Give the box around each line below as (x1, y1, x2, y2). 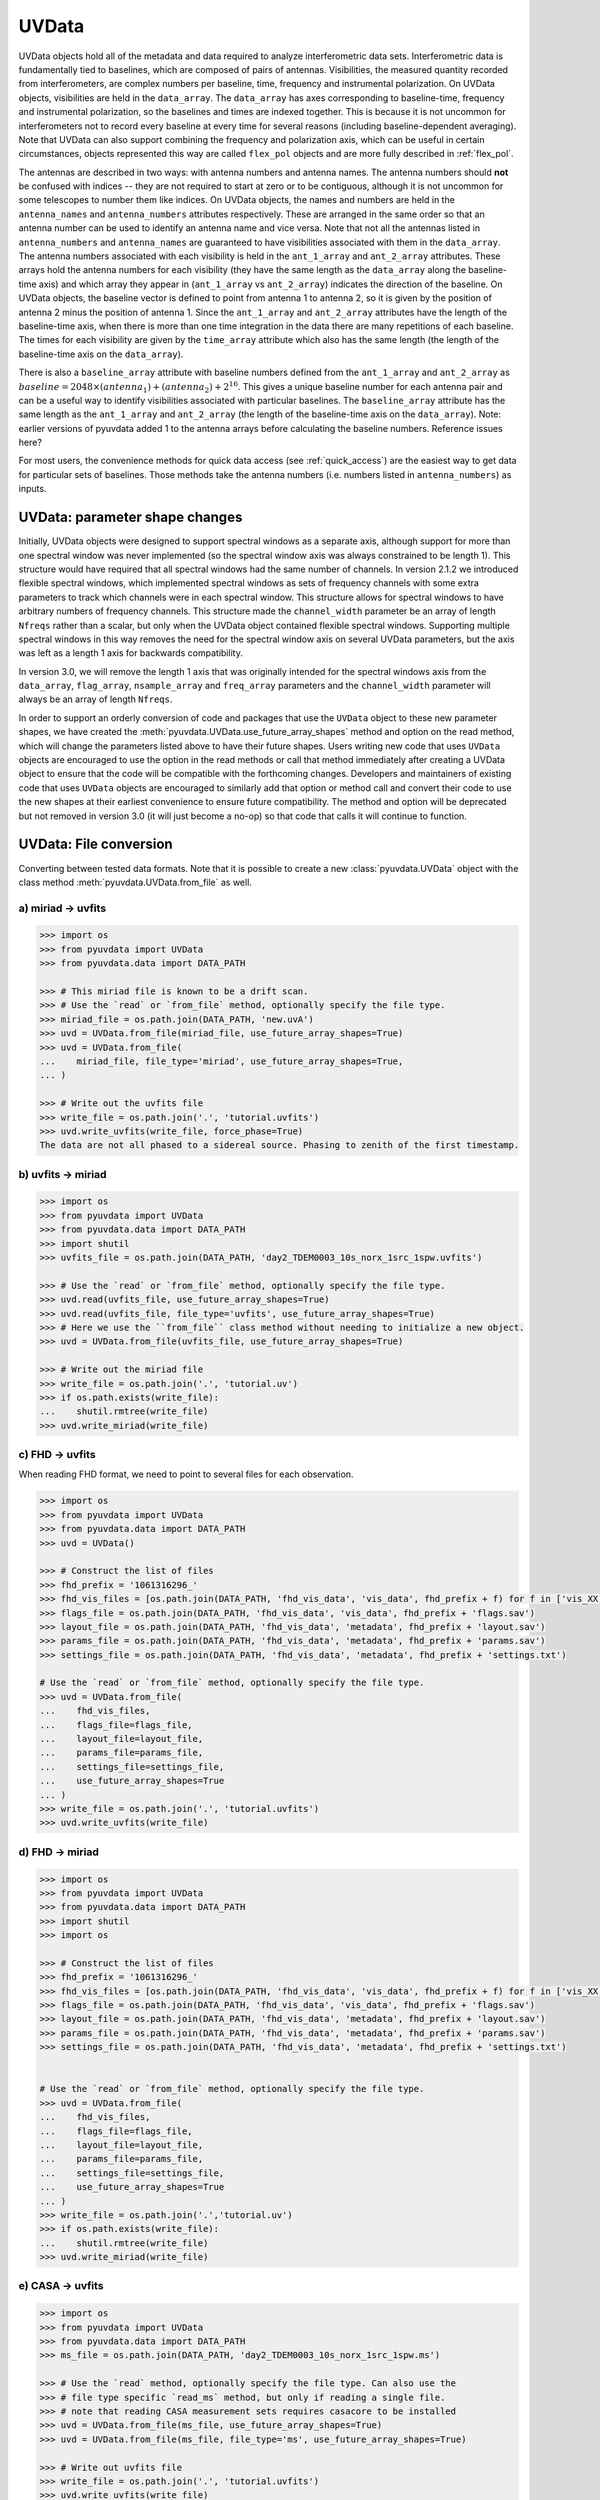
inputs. (18, 483, 47, 495)
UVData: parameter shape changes (18, 509, 243, 526)
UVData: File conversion (18, 836, 174, 853)
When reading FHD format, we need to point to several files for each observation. (18, 1468, 354, 1480)
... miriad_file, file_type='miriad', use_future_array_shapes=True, (39, 1055, 404, 1067)
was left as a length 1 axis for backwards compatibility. (18, 647, 244, 659)
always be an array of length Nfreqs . (18, 693, 173, 705)
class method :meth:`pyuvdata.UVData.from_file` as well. (18, 876, 252, 888)
